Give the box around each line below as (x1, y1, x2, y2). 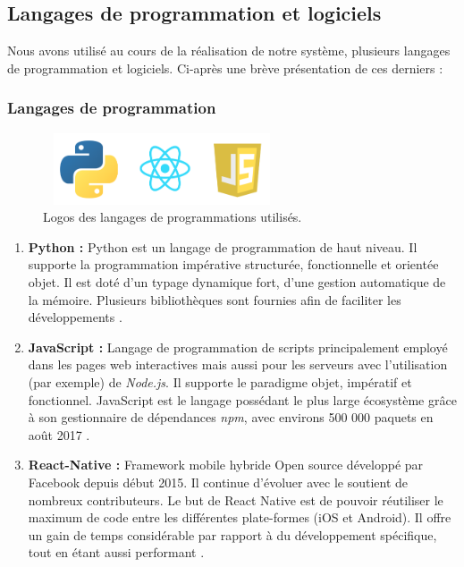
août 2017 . (28, 425, 90, 444)
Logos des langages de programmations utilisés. (43, 207, 302, 226)
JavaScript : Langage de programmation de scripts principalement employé (28, 337, 448, 356)
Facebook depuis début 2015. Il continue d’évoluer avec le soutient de (28, 472, 409, 491)
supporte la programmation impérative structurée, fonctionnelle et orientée (28, 255, 439, 274)
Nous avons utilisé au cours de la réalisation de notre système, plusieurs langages (7, 41, 451, 60)
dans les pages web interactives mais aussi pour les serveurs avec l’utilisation (28, 355, 448, 374)
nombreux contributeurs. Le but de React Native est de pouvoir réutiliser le (28, 490, 443, 509)
